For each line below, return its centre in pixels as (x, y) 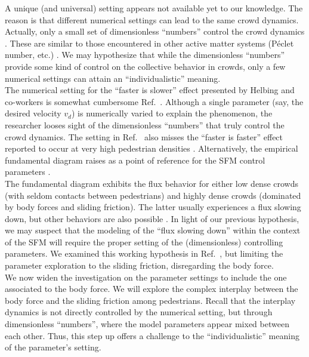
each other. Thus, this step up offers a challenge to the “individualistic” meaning (152, 335)
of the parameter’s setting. (53, 347)
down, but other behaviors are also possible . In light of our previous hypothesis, (152, 218)
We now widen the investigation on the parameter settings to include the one (146, 277)
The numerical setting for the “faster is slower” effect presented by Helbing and (150, 90)
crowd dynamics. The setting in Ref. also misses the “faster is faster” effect (144, 136)
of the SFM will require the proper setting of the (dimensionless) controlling (144, 241)
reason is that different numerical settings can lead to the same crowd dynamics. (152, 19)
